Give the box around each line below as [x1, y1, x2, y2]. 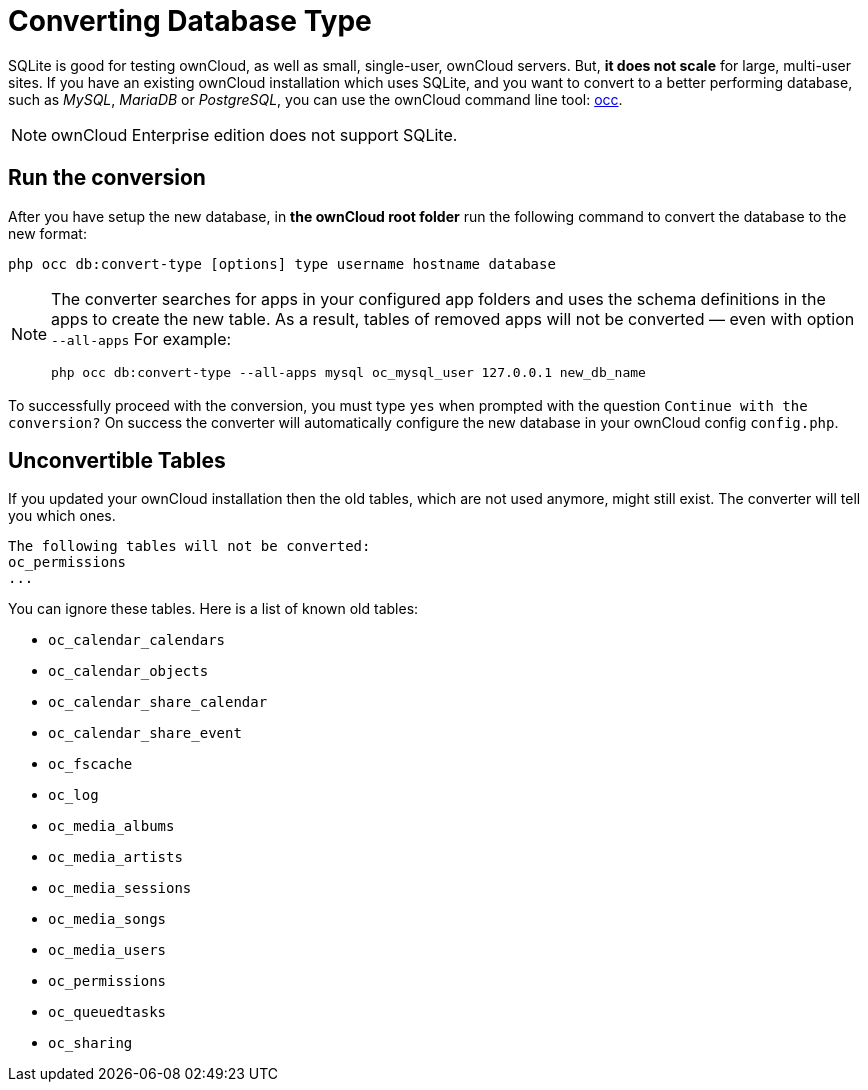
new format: [8, 224, 87, 242]
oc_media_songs [48, 911, 167, 928]
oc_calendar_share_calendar [48, 694, 268, 711]
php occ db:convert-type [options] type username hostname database [8, 255, 556, 272]
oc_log [48, 787, 99, 804]
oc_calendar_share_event [48, 725, 242, 742]
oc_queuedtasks [48, 1004, 167, 1021]
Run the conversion [8, 165, 206, 191]
